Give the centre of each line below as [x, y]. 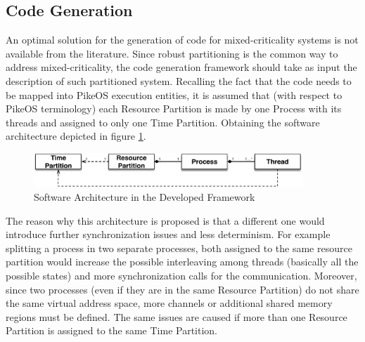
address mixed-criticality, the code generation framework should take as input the [181, 67]
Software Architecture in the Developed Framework [145, 196]
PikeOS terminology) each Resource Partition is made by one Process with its [174, 108]
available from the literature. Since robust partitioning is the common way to [172, 53]
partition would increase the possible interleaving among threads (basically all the [182, 262]
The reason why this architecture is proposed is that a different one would [165, 220]
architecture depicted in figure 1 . [76, 136]
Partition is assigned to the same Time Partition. [111, 330]
